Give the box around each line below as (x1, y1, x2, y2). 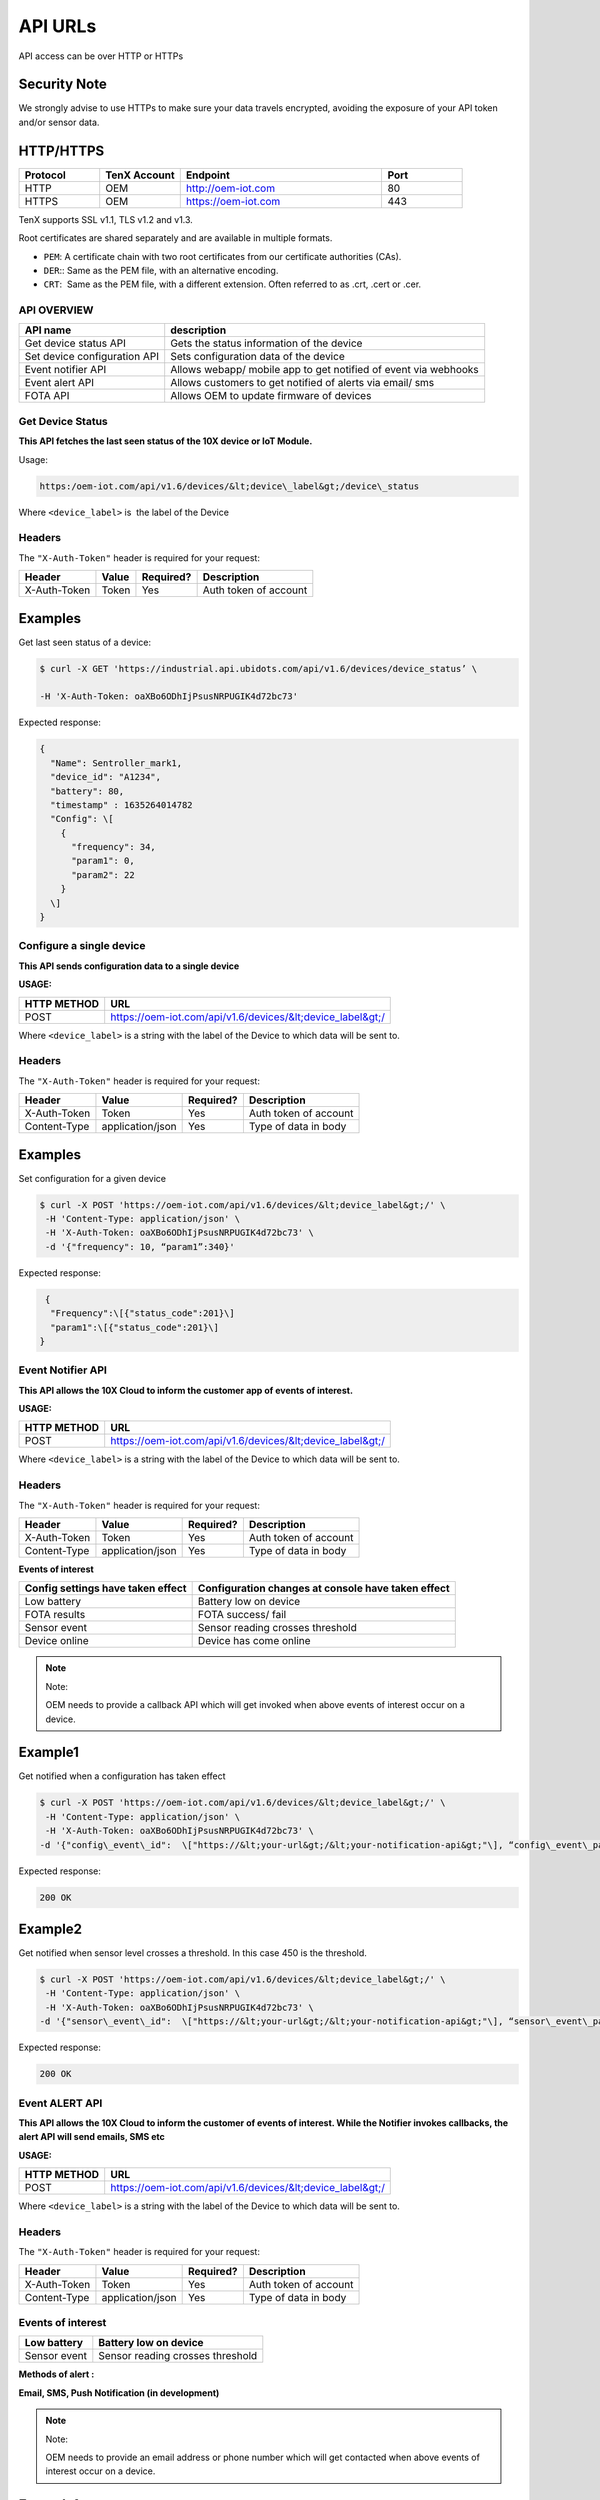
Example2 (18, 1920, 82, 1937)
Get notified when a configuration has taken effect (18, 1770, 226, 1782)
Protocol (24, 168, 67, 182)
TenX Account (105, 168, 175, 182)
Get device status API (24, 336, 127, 350)
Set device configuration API (24, 350, 160, 364)
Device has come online (197, 1634, 311, 1648)
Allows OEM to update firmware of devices (170, 389, 372, 403)
